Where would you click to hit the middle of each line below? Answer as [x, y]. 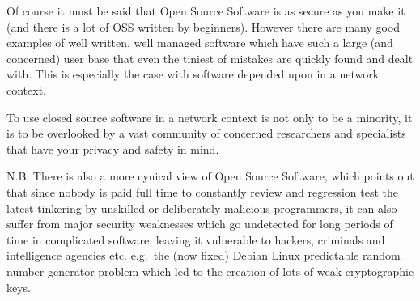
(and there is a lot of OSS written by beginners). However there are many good [204, 26]
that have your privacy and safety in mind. [113, 148]
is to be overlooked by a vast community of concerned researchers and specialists [206, 133]
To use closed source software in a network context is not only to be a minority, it [210, 117]
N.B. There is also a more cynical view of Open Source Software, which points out [210, 176]
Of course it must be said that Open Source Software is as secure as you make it [206, 11]
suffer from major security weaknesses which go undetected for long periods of [200, 224]
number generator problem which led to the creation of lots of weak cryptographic [210, 271]
